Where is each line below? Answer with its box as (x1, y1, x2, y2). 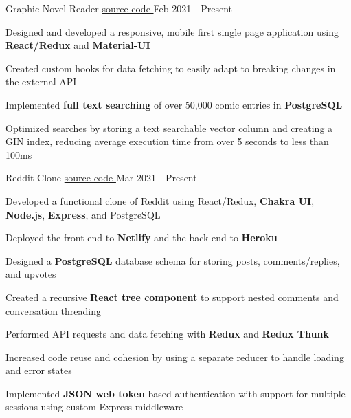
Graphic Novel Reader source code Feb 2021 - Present (5, 1, 232, 15)
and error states (5, 363, 72, 377)
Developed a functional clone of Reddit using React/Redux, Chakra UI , (5, 193, 315, 208)
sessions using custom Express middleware (5, 399, 183, 414)
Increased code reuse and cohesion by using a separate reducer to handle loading (5, 349, 344, 364)
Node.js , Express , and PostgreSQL (5, 207, 161, 221)
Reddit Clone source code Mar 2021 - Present (5, 170, 197, 185)
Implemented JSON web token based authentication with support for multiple (5, 386, 346, 400)
